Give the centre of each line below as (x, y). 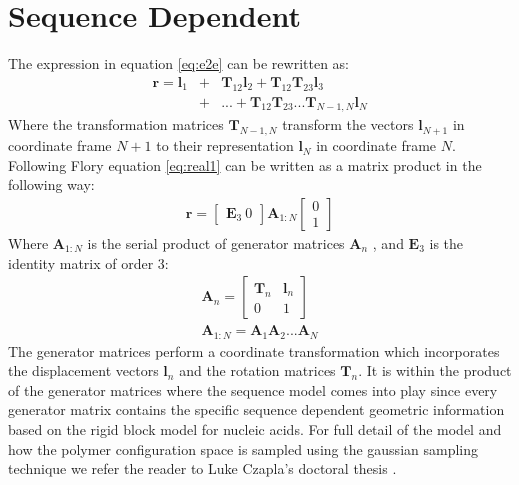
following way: (51, 184)
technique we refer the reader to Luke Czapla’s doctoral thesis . (202, 468)
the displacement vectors (83, 370)
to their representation (225, 145)
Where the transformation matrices (116, 124)
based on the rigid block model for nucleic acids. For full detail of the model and (255, 429)
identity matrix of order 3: (88, 262)
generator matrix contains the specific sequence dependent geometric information (256, 409)
